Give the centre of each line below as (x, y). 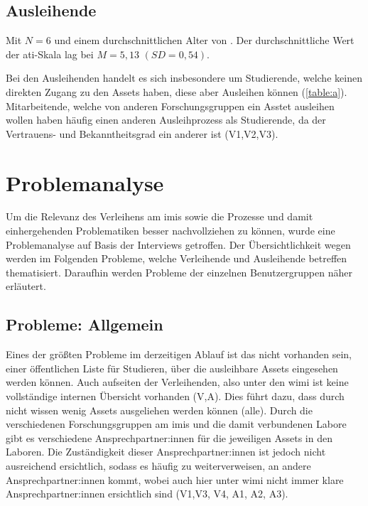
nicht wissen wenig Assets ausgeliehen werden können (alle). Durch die (159, 410)
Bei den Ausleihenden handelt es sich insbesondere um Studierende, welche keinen (184, 78)
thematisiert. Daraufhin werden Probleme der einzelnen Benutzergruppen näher (179, 272)
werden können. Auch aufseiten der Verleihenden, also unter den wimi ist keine (177, 382)
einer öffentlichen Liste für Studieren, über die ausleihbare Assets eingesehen (172, 368)
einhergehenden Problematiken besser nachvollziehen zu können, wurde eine (171, 231)
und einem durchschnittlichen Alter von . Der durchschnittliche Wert (204, 40)
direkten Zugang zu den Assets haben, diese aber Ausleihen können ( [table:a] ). (177, 91)
